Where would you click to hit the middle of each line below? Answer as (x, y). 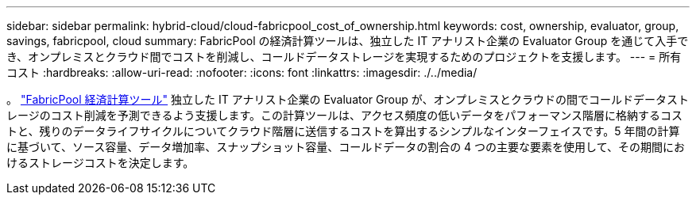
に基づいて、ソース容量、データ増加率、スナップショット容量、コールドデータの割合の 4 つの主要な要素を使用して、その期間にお (346, 147)
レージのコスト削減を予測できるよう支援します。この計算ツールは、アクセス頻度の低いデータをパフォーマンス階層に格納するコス (345, 115)
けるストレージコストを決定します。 (101, 163)
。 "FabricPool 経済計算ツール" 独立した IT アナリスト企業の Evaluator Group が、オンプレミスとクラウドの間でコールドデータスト (348, 99)
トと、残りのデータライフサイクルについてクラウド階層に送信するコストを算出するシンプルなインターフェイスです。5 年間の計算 (343, 131)
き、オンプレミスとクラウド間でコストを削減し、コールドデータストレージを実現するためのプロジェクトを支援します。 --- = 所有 (344, 57)
